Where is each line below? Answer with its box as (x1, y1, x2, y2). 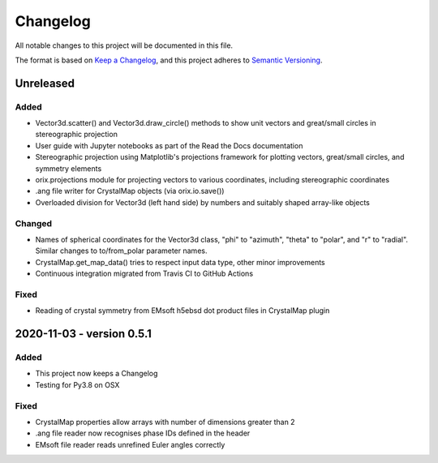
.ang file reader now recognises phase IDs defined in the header (35, 428, 251, 438)
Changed (15, 217, 53, 229)
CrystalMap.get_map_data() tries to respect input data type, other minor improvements (35, 257, 325, 267)
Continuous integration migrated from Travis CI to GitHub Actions (35, 268, 254, 279)
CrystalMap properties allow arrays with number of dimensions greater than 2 (35, 417, 295, 427)
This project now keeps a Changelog (35, 369, 158, 379)
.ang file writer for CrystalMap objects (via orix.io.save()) (35, 186, 225, 196)
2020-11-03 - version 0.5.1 (15, 327, 152, 341)
